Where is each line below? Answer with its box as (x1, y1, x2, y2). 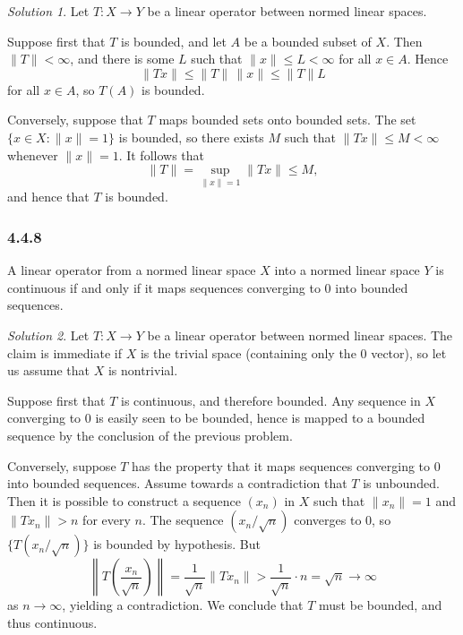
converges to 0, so (294, 511, 391, 529)
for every (82, 511, 131, 529)
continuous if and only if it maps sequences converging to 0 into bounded (7, 278, 408, 296)
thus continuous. (7, 613, 98, 631)
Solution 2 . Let (7, 325, 90, 344)
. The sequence (141, 511, 224, 529)
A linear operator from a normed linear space (7, 261, 256, 279)
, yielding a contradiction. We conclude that (62, 596, 304, 614)
